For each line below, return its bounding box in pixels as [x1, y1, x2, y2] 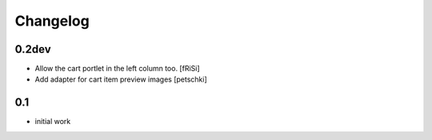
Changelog [14, 12, 90, 30]
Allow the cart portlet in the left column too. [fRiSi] [34, 64, 200, 74]
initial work [34, 117, 71, 126]
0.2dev [14, 42, 51, 56]
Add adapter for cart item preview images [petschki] [34, 74, 207, 84]
